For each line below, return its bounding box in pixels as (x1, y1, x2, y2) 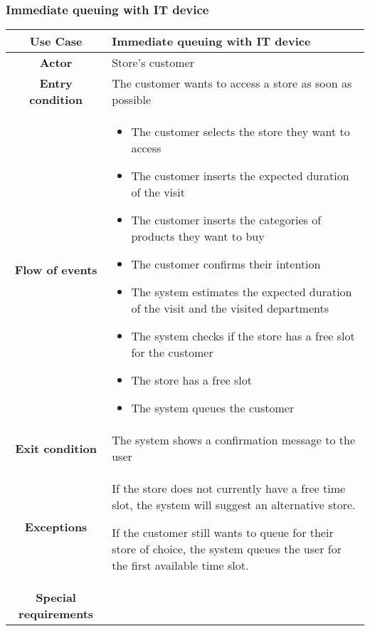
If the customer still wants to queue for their (112, 524, 334, 541)
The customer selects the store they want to (131, 123, 350, 140)
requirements (18, 605, 94, 622)
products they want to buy (131, 228, 265, 245)
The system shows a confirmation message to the (112, 432, 356, 449)
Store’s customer (112, 54, 194, 71)
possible (112, 91, 152, 108)
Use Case (29, 33, 83, 50)
